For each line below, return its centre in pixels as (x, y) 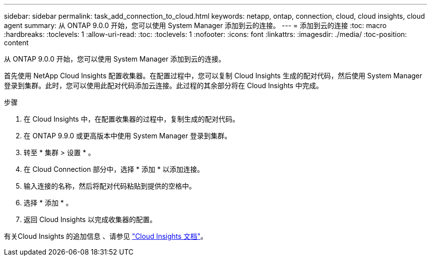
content (16, 43)
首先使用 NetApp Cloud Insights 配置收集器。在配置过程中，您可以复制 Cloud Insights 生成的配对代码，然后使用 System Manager (213, 76)
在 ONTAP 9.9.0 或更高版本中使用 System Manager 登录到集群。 (128, 136)
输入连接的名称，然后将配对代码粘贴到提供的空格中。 (110, 186)
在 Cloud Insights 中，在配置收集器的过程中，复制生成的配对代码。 (132, 119)
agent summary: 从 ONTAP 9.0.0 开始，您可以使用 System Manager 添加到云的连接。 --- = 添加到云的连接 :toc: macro (195, 25)
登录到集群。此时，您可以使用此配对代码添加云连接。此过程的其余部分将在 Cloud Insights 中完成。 (164, 85)
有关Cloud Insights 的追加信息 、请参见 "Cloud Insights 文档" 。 (106, 236)
